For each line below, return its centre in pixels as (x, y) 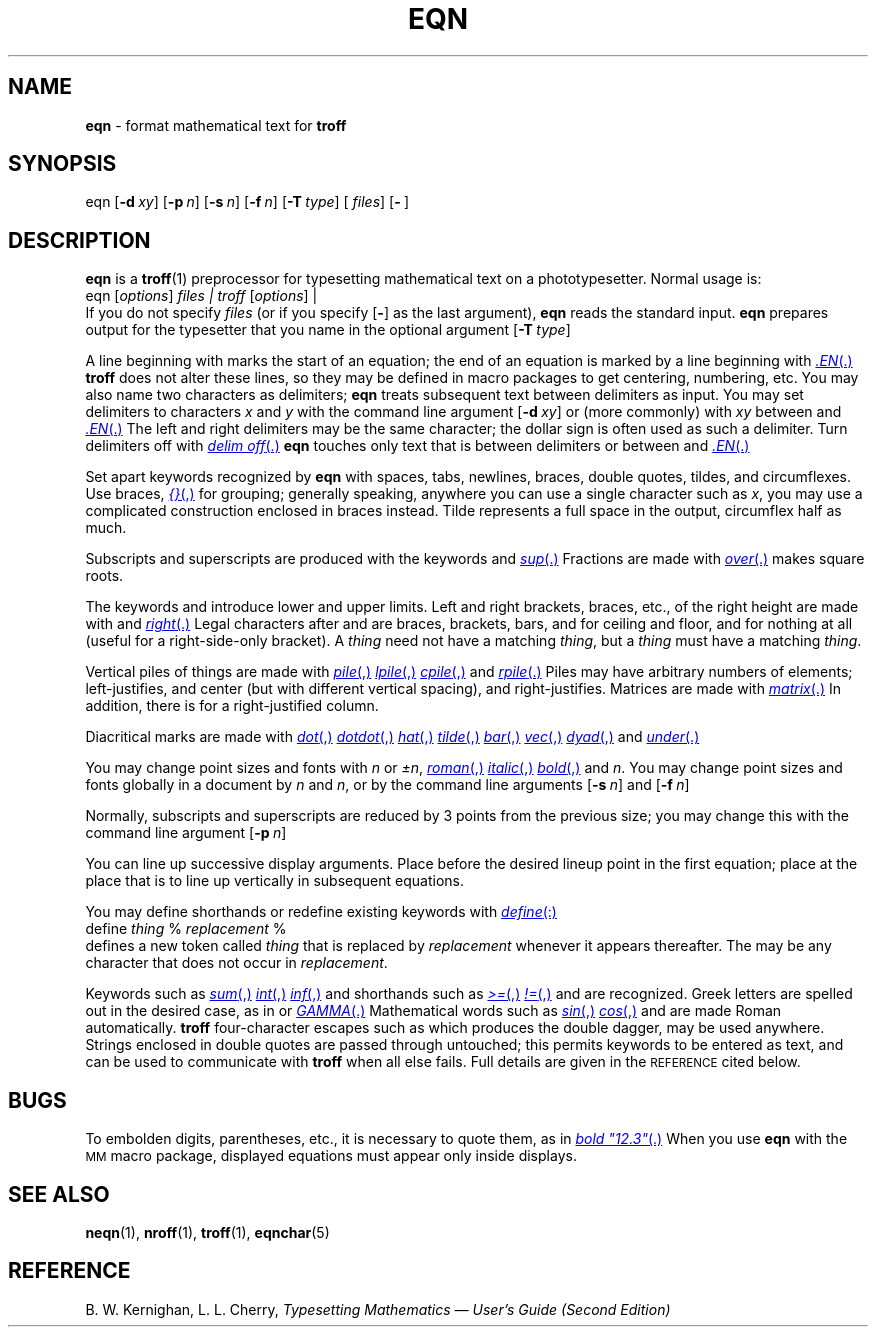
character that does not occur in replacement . (236, 963)
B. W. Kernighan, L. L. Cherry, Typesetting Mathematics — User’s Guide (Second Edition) (378, 1309)
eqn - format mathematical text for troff (216, 125)
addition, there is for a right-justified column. (232, 706)
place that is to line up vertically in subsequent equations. (274, 881)
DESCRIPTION (79, 240)
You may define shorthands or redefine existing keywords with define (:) (321, 912)
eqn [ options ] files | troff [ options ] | (201, 296)
